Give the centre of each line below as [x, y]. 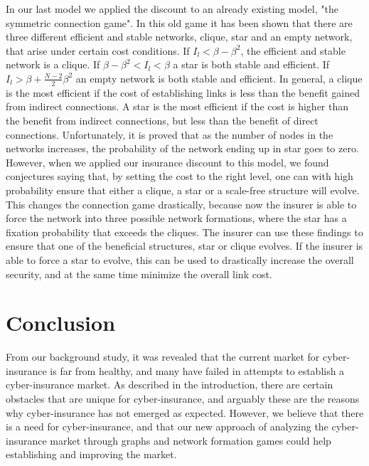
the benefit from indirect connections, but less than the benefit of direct [162, 120]
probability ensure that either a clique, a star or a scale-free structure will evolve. [183, 190]
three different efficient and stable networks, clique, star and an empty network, [179, 37]
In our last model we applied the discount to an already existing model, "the [172, 9]
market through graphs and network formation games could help [191, 440]
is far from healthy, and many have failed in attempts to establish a [197, 370]
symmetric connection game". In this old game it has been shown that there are [179, 22]
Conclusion [61, 323]
